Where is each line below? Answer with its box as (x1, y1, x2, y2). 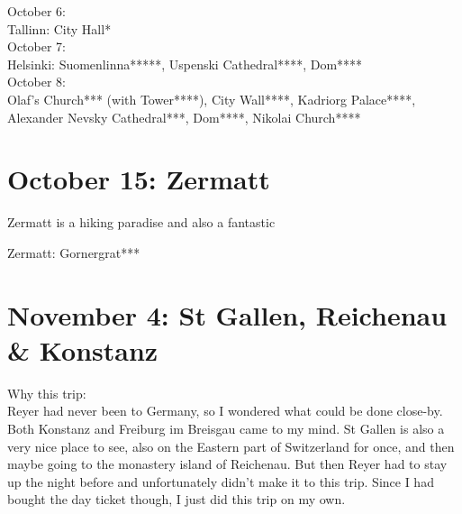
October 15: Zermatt (7, 161, 270, 197)
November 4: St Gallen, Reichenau (7, 296, 448, 333)
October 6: (7, 2, 66, 20)
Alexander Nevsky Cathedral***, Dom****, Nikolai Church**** (7, 107, 361, 126)
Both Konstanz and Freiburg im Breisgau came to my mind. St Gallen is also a (7, 418, 445, 437)
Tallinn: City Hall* (7, 19, 112, 38)
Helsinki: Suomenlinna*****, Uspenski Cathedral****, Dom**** (7, 54, 363, 73)
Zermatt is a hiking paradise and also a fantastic (7, 213, 276, 232)
